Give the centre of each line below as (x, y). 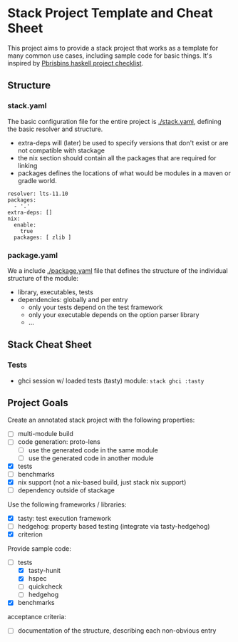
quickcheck (45, 586)
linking (27, 165)
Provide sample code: (39, 549)
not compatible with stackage (61, 150)
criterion (30, 534)
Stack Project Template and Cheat (110, 13)
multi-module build (45, 434)
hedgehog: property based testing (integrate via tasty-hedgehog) (114, 526)
